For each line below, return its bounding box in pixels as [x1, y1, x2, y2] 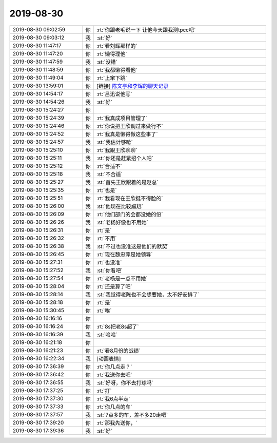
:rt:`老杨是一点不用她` [96, 275, 148, 282]
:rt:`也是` [96, 186, 117, 194]
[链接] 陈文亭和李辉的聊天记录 [96, 82, 169, 89]
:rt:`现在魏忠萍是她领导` [96, 251, 153, 258]
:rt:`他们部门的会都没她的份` [96, 210, 164, 218]
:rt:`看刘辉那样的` [96, 42, 138, 49]
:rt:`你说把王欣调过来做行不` [96, 122, 164, 129]
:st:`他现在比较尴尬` [96, 203, 144, 210]
